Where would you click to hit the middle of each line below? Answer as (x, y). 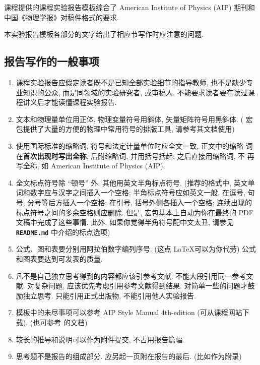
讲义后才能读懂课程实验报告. (70, 102)
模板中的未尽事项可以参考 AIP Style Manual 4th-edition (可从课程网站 (129, 312)
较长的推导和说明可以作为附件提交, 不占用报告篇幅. (100, 339)
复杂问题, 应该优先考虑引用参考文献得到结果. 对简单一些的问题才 (141, 286)
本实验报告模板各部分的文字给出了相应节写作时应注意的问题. (104, 34)
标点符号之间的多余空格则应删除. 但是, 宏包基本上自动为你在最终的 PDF (135, 212)
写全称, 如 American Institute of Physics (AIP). (90, 166)
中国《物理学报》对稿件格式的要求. (61, 17)
